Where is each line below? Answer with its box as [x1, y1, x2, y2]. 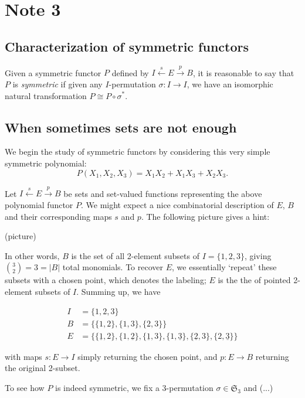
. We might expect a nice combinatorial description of [81, 198, 274, 210]
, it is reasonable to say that [193, 66, 294, 79]
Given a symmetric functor [5, 66, 101, 79]
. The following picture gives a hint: [141, 210, 270, 222]
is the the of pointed [218, 274, 291, 286]
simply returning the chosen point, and [77, 350, 218, 362]
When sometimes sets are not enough [5, 118, 237, 136]
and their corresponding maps [5, 210, 112, 222]
